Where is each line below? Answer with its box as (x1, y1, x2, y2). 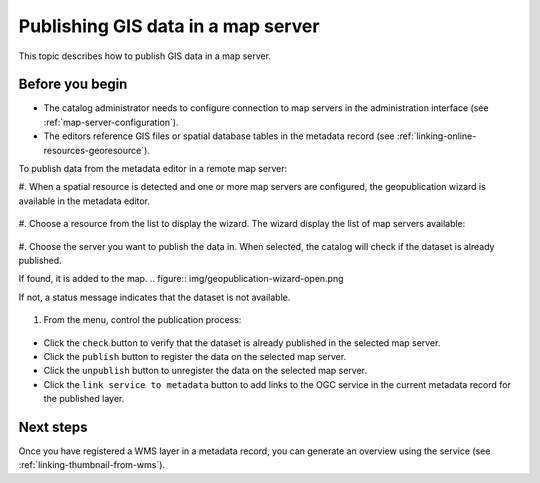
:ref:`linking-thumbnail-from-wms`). (18, 459, 165, 471)
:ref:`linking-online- (396, 130, 477, 142)
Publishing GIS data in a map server (18, 15, 320, 37)
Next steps (18, 418, 88, 435)
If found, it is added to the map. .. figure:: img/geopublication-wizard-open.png (18, 273, 344, 285)
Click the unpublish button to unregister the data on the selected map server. (43, 365, 368, 377)
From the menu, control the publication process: (43, 314, 242, 326)
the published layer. (43, 393, 125, 405)
